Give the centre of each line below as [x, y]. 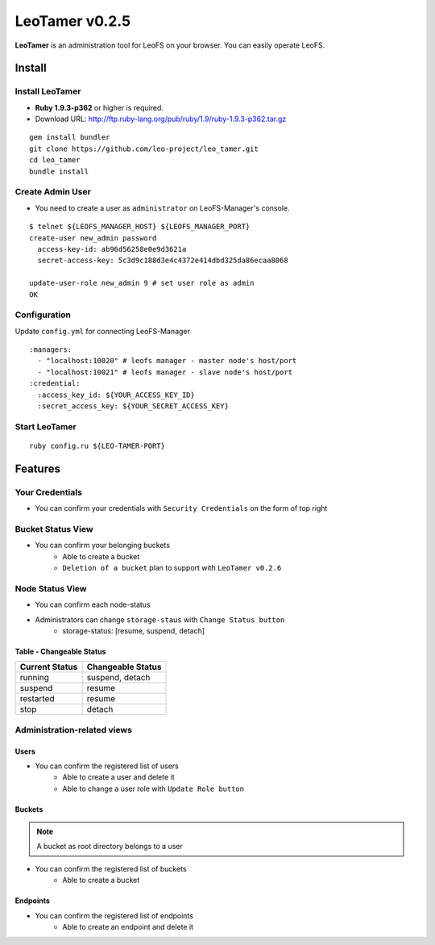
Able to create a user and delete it [118, 777]
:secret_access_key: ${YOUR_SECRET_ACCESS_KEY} [133, 406]
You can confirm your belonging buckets [103, 546]
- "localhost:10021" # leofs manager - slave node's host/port [165, 372]
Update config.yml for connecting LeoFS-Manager [103, 331]
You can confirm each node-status [93, 604]
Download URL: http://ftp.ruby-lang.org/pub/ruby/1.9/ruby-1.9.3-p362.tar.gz [161, 119]
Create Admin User [53, 192]
